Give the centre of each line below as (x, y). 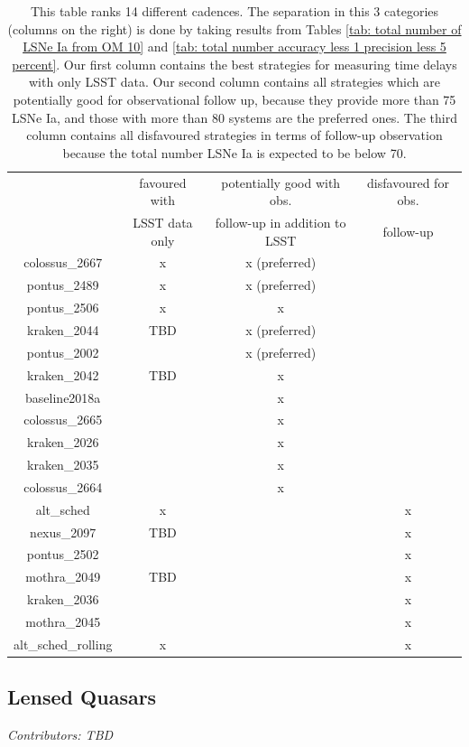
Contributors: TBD (60, 735)
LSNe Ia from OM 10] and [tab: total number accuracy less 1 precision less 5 (234, 47)
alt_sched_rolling (63, 644)
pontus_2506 (63, 308)
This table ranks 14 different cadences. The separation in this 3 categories (234, 11)
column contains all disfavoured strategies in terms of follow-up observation (234, 135)
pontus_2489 (63, 285)
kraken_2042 (63, 374)
